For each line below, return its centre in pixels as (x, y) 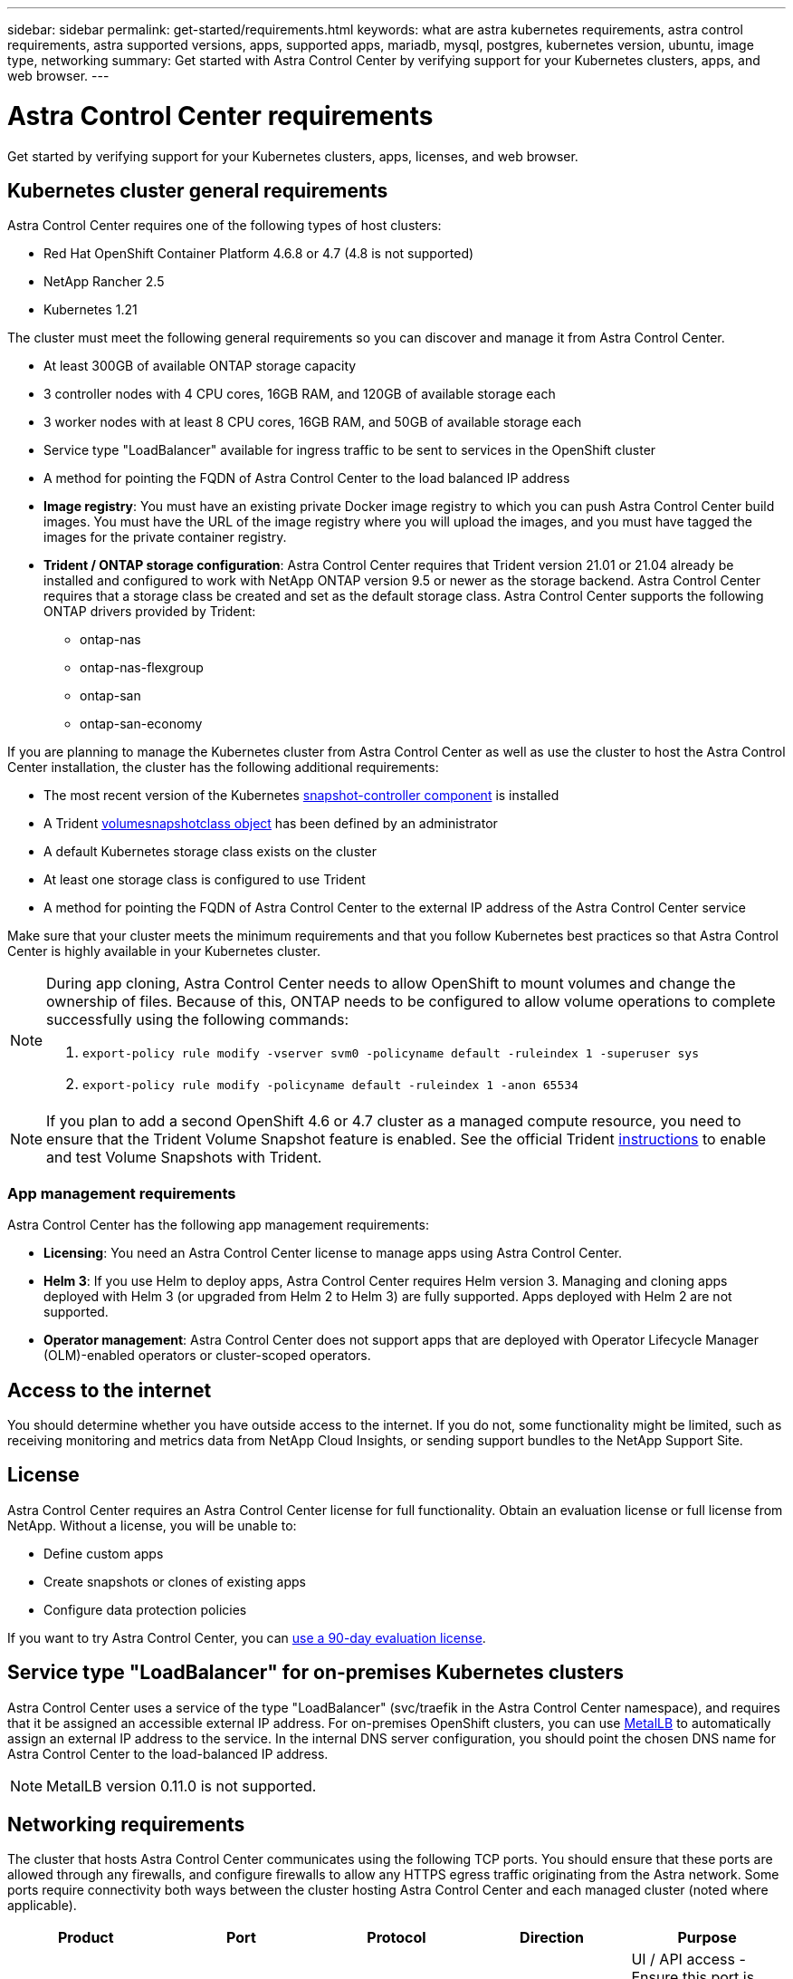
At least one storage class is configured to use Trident (205, 880)
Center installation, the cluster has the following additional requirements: (223, 767)
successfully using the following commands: (198, 1020)
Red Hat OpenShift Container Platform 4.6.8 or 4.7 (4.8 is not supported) (259, 254)
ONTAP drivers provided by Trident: (150, 612)
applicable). (42, 1906)
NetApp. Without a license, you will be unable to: (152, 1525)
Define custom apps (104, 1553)
